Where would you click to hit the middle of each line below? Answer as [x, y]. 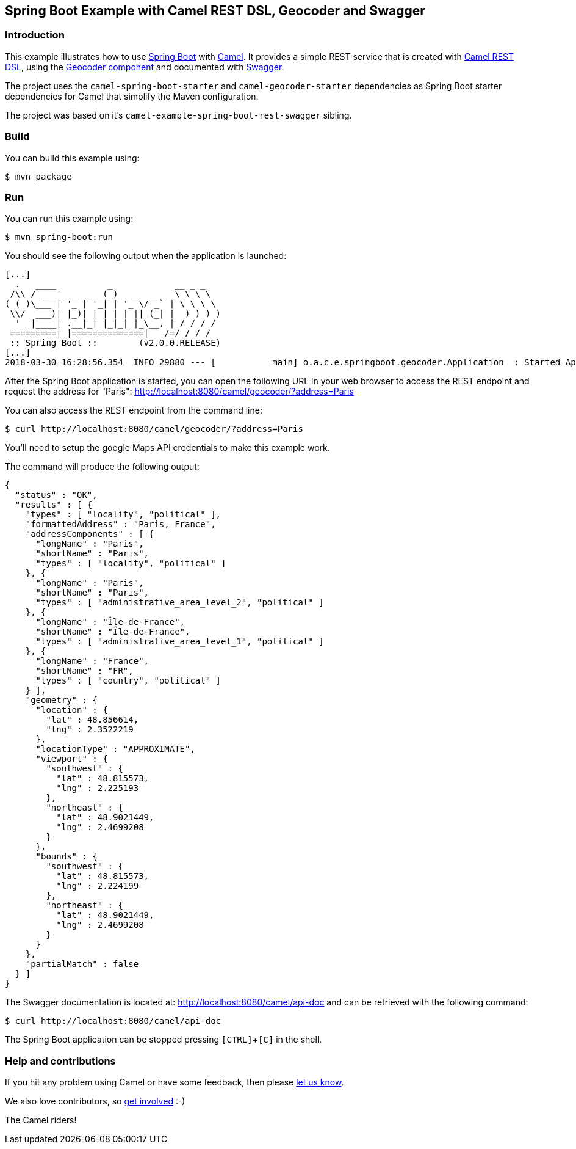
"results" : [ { [54, 505]
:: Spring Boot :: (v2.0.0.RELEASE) [116, 343]
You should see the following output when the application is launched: [146, 256]
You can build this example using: [72, 158]
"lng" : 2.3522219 [90, 730]
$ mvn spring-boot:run [59, 237]
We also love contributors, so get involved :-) [95, 1101]
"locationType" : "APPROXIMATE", [115, 749]
